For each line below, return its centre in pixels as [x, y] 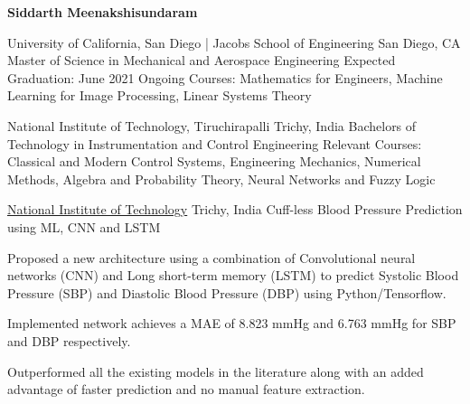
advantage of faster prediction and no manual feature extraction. [186, 389]
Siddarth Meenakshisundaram [103, 12]
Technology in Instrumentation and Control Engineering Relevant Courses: [215, 143]
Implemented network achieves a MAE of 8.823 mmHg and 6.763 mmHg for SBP [232, 323]
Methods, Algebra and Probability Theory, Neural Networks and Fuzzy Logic [221, 179]
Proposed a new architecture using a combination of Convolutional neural [211, 257]
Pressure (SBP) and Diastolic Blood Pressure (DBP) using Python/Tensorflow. [227, 292]
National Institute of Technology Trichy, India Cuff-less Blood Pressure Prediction [235, 209]
